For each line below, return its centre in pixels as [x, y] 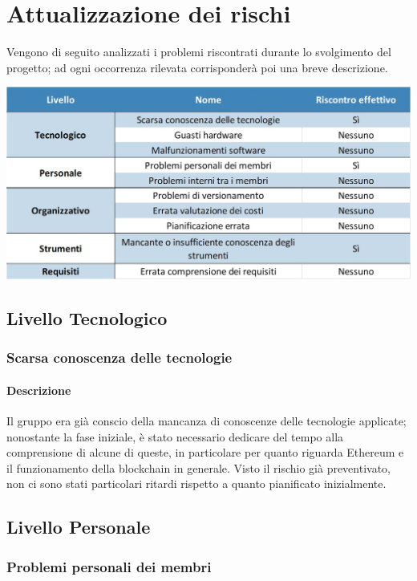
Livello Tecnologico [87, 317]
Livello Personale [79, 527]
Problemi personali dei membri [109, 566]
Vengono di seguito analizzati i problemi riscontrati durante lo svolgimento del [199, 52]
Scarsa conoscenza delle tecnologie [119, 358]
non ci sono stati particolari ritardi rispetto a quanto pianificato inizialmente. [196, 483]
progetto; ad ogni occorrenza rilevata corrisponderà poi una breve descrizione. [197, 67]
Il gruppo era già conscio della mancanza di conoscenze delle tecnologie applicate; [206, 421]
